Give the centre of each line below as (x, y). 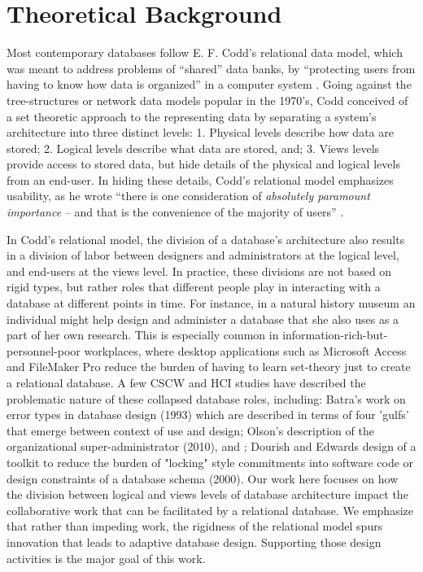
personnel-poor (44, 350)
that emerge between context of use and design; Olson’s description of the (190, 430)
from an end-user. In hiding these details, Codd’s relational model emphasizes (200, 179)
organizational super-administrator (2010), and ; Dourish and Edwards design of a (211, 446)
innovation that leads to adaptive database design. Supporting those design (194, 541)
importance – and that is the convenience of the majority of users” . (175, 212)
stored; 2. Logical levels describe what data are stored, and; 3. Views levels (193, 148)
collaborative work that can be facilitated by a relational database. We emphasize (210, 510)
